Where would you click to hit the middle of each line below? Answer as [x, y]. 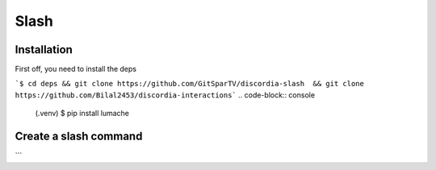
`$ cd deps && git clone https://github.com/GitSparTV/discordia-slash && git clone [190, 84]
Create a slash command [79, 137]
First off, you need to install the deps [76, 69]
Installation [44, 50]
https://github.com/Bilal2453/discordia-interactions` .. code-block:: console [165, 95]
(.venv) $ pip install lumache [82, 114]
